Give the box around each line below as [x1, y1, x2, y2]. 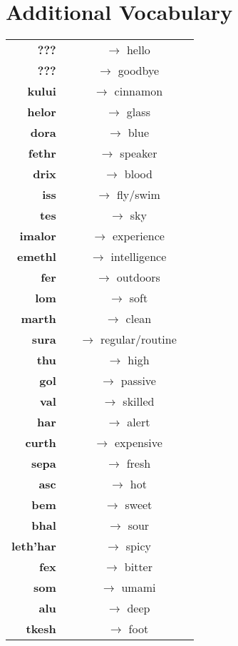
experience [112, 227, 165, 245]
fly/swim [116, 186, 160, 203]
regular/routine [100, 331, 177, 348]
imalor [19, 227, 56, 245]
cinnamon [114, 83, 163, 100]
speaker [120, 145, 157, 162]
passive [120, 372, 156, 389]
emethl [17, 248, 56, 265]
